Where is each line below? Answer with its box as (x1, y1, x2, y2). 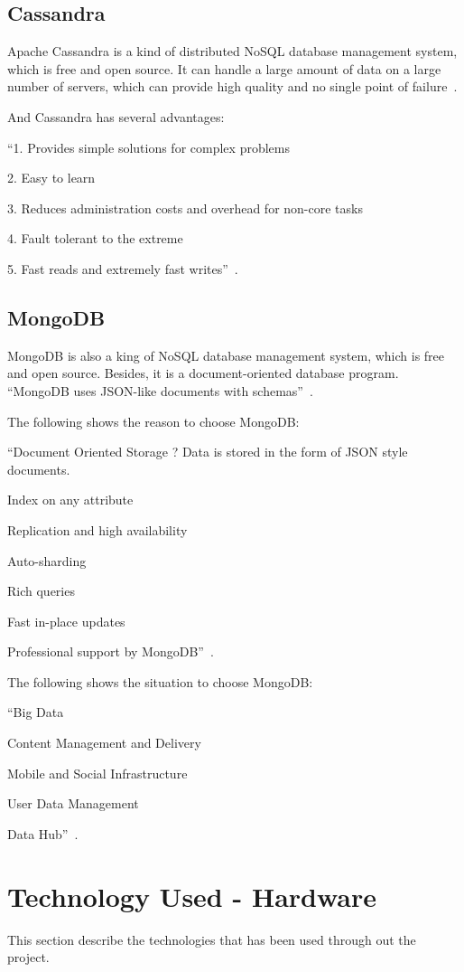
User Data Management (7, 794, 139, 813)
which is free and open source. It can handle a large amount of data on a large (7, 59, 441, 78)
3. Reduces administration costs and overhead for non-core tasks (7, 198, 363, 217)
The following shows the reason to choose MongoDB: (7, 411, 300, 430)
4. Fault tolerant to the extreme (7, 229, 183, 248)
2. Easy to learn (7, 168, 96, 187)
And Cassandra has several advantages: (7, 107, 225, 126)
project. (7, 948, 50, 967)
